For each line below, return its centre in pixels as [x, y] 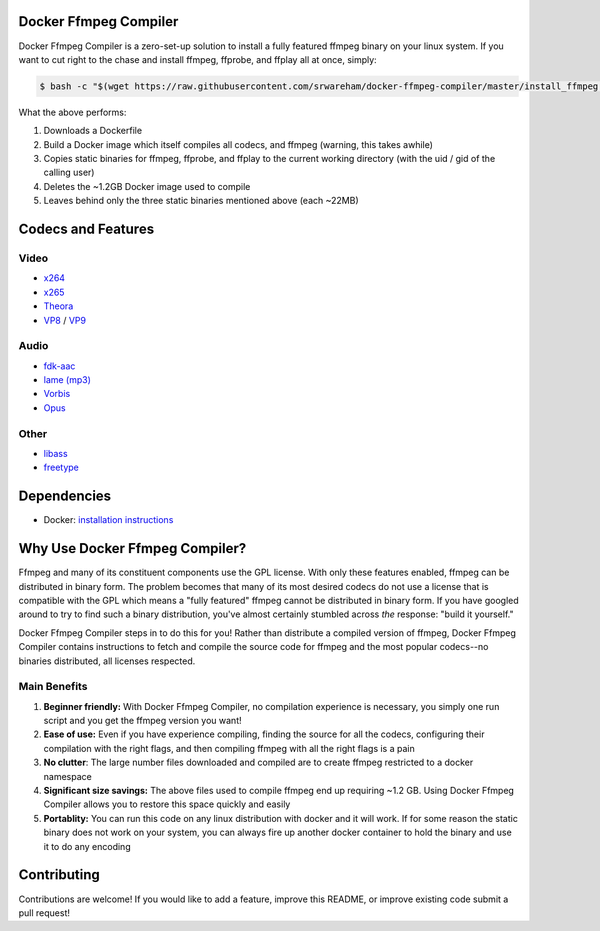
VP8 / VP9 [65, 320]
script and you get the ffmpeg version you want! [142, 721]
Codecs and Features [86, 229]
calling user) [69, 172]
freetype [61, 467]
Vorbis [57, 394]
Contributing [59, 875]
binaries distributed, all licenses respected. [107, 661]
